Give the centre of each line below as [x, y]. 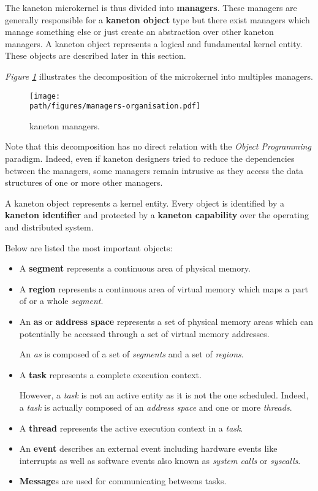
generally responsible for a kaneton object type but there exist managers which [157, 19]
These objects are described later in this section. [96, 55]
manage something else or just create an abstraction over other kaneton [139, 32]
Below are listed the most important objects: [89, 247]
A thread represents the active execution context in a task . [131, 428]
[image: [45, 96]
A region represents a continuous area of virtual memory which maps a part [164, 288]
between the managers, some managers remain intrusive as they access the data [154, 170]
